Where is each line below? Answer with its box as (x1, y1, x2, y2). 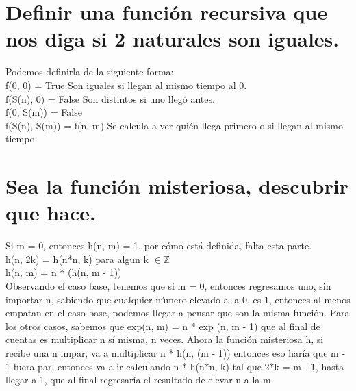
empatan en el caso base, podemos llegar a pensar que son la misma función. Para (5, 305, 350, 320)
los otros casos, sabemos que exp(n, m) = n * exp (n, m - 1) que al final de (5, 318, 320, 333)
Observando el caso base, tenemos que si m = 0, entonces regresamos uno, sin (5, 278, 331, 292)
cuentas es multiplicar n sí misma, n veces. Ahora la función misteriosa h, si (5, 332, 324, 346)
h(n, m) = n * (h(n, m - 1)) (5, 265, 122, 279)
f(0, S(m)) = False (5, 105, 82, 119)
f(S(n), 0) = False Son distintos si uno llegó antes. (5, 91, 215, 105)
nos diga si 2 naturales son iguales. (5, 25, 340, 53)
